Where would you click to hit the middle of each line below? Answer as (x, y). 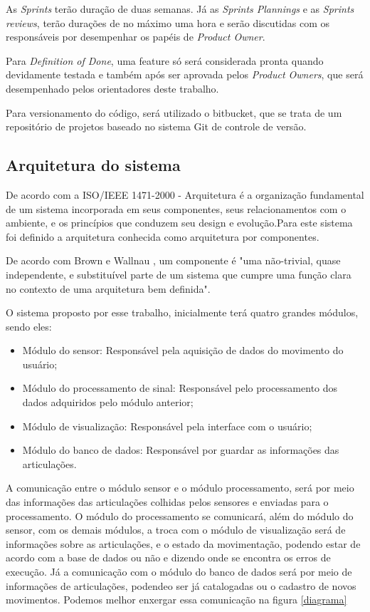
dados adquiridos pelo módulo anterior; (108, 402)
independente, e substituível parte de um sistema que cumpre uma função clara (179, 274)
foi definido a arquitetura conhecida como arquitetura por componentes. (163, 236)
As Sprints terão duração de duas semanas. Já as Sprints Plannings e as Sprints (180, 9)
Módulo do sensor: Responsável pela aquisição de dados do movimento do (183, 350)
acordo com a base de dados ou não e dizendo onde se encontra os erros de (168, 557)
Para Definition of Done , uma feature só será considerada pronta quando (165, 60)
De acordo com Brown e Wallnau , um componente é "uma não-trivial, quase (173, 260)
